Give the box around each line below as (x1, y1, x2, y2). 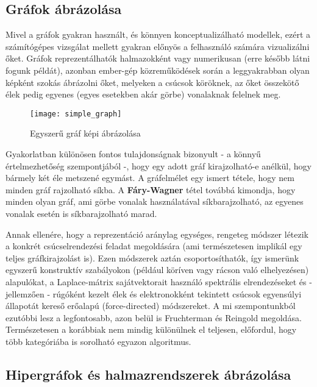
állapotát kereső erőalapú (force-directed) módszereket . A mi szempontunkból (5, 299, 296, 312)
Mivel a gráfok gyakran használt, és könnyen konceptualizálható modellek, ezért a (5, 28, 310, 41)
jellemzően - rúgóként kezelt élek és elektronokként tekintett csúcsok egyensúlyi (5, 287, 302, 300)
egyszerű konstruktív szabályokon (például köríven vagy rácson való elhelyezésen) (5, 263, 309, 276)
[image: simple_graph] (30, 109, 122, 118)
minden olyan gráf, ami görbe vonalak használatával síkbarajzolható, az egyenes (5, 195, 304, 208)
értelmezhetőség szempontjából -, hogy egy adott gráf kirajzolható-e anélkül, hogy (5, 159, 312, 172)
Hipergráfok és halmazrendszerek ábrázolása (5, 364, 291, 383)
